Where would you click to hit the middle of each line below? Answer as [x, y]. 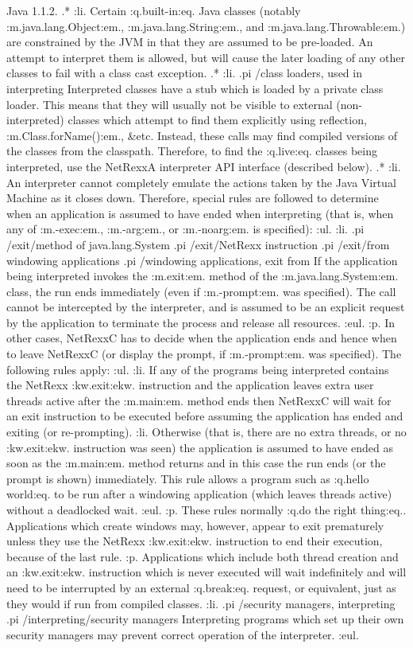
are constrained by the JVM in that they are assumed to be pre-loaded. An [190, 42]
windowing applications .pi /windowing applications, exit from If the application [202, 260]
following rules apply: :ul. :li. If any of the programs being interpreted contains [198, 369]
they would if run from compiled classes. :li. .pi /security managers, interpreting [201, 603]
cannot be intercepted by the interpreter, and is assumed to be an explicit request [206, 307]
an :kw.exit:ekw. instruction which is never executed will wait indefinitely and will [206, 572]
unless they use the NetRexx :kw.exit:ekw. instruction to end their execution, [195, 541]
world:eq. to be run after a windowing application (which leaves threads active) [199, 494]
